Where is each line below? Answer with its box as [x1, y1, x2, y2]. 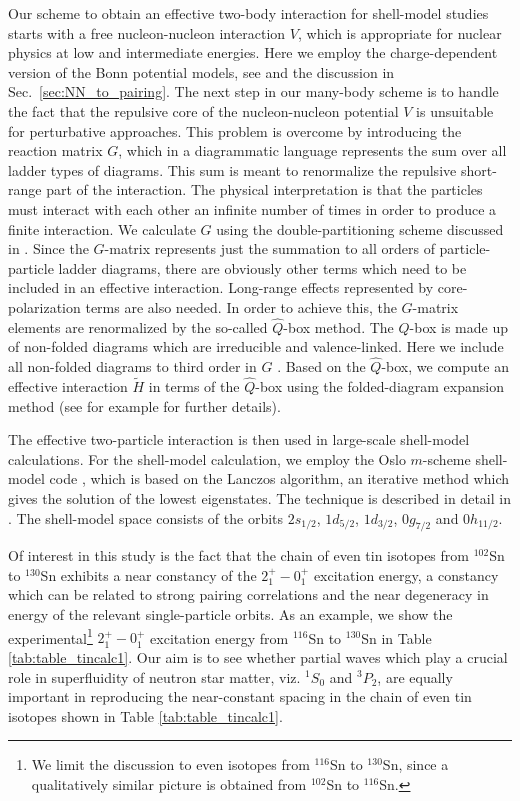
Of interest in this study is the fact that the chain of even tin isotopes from [8, 545, 469, 566]
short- [460, 159, 497, 180]
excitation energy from [150, 627, 289, 648]
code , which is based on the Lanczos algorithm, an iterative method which [49, 468, 509, 489]
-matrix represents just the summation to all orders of [104, 238, 435, 259]
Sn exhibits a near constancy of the [40, 564, 257, 585]
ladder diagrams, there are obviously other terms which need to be [58, 257, 467, 278]
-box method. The [283, 316, 394, 337]
